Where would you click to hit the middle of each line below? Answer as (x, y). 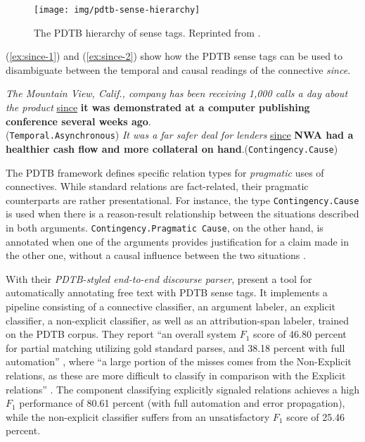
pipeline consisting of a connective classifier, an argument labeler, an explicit (171, 306)
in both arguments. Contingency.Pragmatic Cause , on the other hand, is (165, 227)
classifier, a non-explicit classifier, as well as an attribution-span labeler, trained (178, 320)
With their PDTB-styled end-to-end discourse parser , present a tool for (159, 278)
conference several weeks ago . (78, 121)
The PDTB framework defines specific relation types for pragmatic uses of (165, 172)
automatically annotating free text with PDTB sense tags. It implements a (167, 292)
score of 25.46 (316, 416)
